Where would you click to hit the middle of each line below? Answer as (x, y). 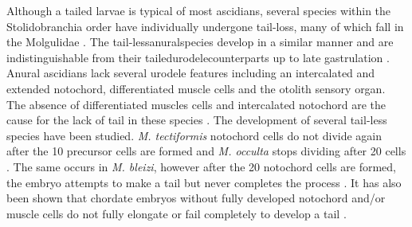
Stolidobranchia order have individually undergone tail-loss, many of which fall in (205, 26)
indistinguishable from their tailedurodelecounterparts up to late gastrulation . (198, 57)
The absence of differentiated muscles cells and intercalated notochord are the (196, 104)
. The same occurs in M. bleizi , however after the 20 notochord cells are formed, (202, 166)
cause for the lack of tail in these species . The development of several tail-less (197, 120)
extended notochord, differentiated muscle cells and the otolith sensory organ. (196, 88)
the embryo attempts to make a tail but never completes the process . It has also (204, 182)
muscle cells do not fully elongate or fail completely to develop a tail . (177, 213)
